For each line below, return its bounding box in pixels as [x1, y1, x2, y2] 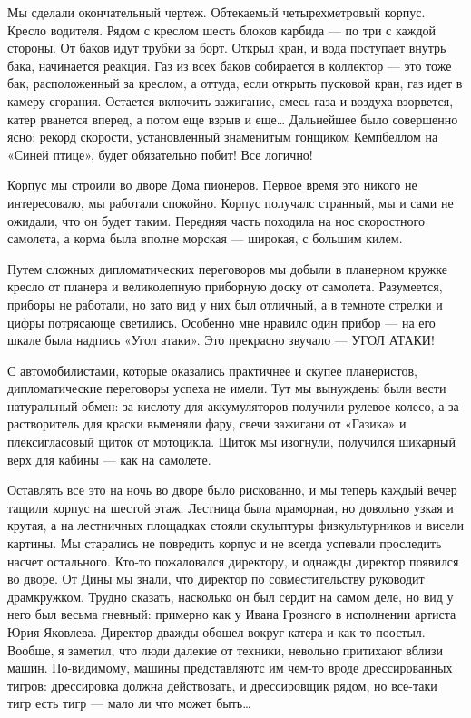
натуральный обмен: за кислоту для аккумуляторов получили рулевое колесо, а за [7, 396, 459, 415]
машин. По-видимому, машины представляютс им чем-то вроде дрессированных [7, 658, 453, 677]
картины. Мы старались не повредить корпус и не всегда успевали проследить [7, 534, 442, 553]
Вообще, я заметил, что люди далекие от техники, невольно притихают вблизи [7, 640, 444, 659]
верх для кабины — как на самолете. [7, 449, 211, 468]
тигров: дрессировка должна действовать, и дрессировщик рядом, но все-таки [7, 675, 437, 694]
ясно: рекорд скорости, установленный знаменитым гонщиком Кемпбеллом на [7, 127, 438, 146]
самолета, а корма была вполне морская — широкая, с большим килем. [7, 229, 403, 248]
